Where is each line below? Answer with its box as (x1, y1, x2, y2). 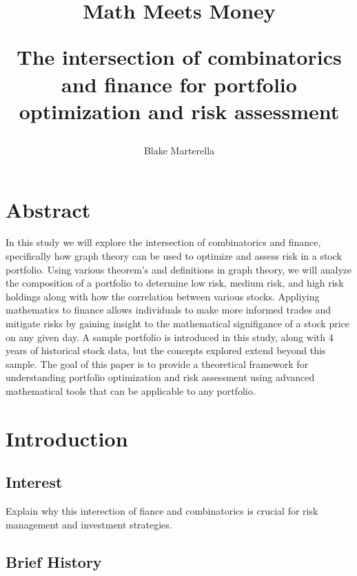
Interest (6, 471, 63, 493)
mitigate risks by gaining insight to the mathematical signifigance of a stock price (6, 316, 349, 331)
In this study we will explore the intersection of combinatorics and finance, (6, 235, 321, 249)
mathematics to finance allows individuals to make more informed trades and (6, 302, 331, 317)
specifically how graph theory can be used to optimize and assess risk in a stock (6, 249, 342, 263)
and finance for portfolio (61, 70, 297, 98)
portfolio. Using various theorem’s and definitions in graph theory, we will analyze (6, 262, 352, 276)
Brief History (6, 551, 102, 572)
